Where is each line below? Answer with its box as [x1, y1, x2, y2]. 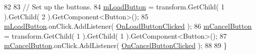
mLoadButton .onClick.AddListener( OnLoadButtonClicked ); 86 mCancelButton [4, 21, 252, 31]
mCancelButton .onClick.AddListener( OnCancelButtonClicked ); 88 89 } [4, 40, 227, 51]
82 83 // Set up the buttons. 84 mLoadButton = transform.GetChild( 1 [4, 1, 224, 11]
